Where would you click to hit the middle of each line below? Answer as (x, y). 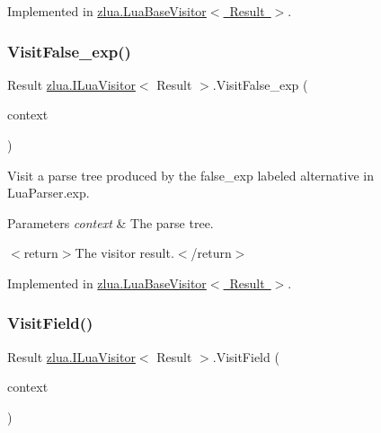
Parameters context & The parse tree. (111, 222)
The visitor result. (124, 253)
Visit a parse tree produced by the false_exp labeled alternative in (190, 175)
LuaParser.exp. (49, 193)
